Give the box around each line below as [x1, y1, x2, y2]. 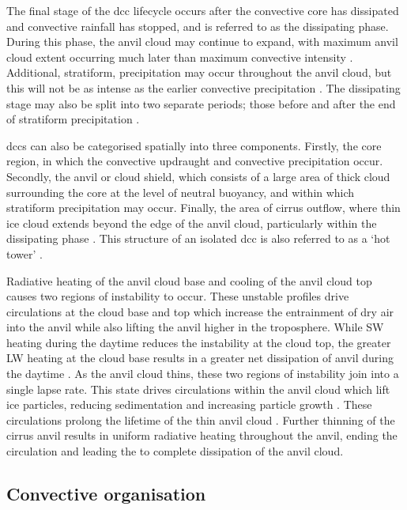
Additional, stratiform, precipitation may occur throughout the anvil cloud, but [6, 64, 392, 81]
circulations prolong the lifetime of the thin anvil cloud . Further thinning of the [6, 411, 395, 428]
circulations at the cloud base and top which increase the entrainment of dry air [6, 303, 394, 319]
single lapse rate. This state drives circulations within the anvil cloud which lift [6, 380, 390, 397]
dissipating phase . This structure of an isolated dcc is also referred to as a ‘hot [6, 230, 390, 247]
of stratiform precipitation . [6, 111, 140, 127]
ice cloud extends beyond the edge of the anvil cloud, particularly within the [6, 214, 377, 231]
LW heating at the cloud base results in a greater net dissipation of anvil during [6, 349, 394, 366]
